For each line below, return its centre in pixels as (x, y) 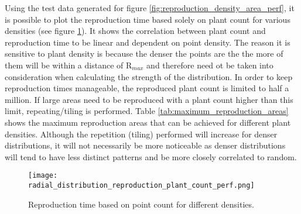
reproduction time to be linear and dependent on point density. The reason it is (148, 42)
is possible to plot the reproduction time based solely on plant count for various (148, 19)
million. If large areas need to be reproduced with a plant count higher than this (149, 99)
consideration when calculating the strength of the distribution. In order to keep (149, 76)
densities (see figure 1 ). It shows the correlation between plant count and (135, 31)
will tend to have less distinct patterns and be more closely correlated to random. (151, 156)
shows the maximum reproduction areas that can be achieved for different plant (148, 122)
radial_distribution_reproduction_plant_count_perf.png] (141, 185)
